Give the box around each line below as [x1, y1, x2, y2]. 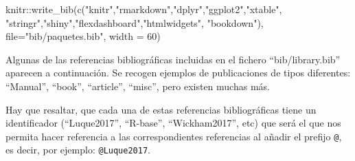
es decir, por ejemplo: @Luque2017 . [5, 142, 150, 157]
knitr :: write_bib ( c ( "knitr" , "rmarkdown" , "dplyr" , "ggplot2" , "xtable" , [5, 2, 282, 16]
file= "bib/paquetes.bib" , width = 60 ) [5, 29, 161, 43]
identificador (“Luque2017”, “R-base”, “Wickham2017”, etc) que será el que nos [5, 116, 341, 130]
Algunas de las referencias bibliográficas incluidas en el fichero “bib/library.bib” [5, 52, 341, 66]
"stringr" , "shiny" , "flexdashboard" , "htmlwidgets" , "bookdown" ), [5, 15, 264, 30]
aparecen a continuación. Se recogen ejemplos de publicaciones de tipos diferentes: [5, 65, 351, 80]
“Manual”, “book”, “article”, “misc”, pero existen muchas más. [5, 78, 270, 93]
